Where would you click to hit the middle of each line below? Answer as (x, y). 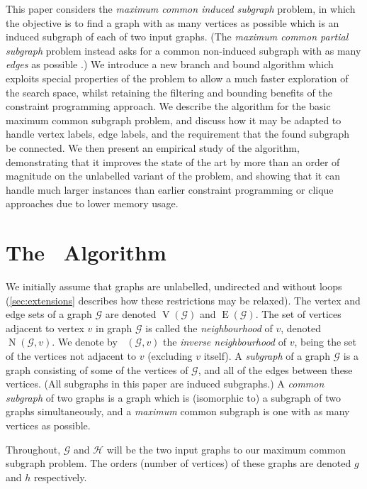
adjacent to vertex (45, 328)
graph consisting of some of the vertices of (97, 369)
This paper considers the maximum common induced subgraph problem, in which (181, 9)
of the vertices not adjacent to (71, 356)
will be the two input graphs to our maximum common (226, 449)
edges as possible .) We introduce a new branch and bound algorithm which (170, 64)
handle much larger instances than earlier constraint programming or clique (170, 189)
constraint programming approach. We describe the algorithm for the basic (168, 106)
